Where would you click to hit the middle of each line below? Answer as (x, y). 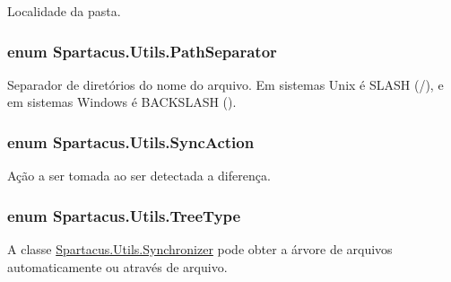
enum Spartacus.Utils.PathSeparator (142, 51)
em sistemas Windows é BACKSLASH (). (122, 102)
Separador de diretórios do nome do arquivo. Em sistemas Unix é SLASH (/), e (225, 84)
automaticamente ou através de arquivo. (117, 266)
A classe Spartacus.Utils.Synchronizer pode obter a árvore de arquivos (200, 249)
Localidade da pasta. (64, 11)
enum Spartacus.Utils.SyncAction (131, 141)
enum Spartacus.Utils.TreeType (124, 215)
